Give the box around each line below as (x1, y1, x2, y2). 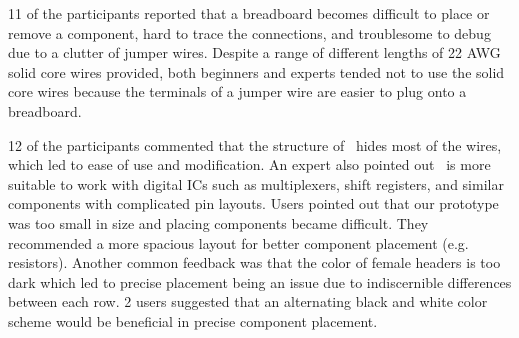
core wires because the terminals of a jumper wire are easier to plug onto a (8, 81, 467, 102)
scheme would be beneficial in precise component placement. (8, 310, 378, 331)
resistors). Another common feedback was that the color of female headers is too (8, 252, 501, 273)
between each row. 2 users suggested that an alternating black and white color (8, 291, 488, 312)
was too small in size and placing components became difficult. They (8, 212, 429, 233)
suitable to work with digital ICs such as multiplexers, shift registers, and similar (8, 173, 504, 194)
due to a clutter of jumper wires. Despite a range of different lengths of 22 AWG (8, 42, 501, 63)
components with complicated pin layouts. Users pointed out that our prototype (8, 193, 499, 214)
